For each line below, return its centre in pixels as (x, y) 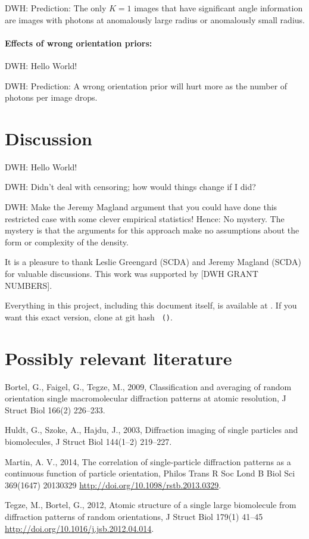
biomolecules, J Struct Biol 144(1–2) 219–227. (88, 441)
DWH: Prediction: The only (56, 8)
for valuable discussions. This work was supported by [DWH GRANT (132, 274)
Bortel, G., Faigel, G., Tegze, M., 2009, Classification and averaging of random (148, 386)
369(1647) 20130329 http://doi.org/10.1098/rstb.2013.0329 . (113, 485)
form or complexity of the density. (67, 242)
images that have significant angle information (219, 8)
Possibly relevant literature (118, 358)
